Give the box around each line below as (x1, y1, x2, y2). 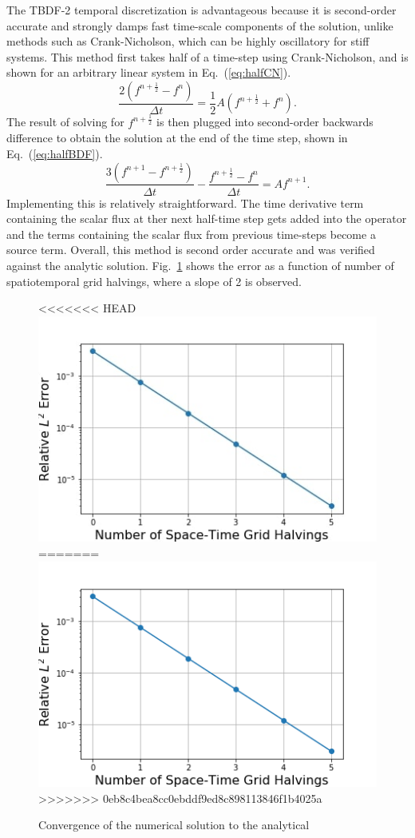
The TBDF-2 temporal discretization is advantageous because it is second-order (6, 2, 397, 18)
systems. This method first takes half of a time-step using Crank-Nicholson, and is (6, 48, 409, 65)
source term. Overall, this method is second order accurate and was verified (6, 241, 375, 258)
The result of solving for (6, 113, 125, 130)
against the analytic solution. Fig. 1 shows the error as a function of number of (6, 256, 394, 273)
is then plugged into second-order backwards (156, 113, 373, 130)
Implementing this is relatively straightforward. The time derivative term (6, 194, 364, 211)
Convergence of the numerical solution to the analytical (38, 816, 310, 833)
